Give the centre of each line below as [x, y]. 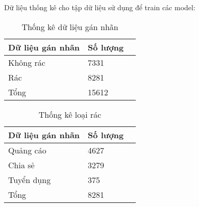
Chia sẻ [21, 165]
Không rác [27, 62]
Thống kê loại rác [70, 114]
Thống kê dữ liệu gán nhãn [70, 27]
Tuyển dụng [30, 179]
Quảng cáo [27, 150]
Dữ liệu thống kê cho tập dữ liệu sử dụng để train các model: [100, 7]
